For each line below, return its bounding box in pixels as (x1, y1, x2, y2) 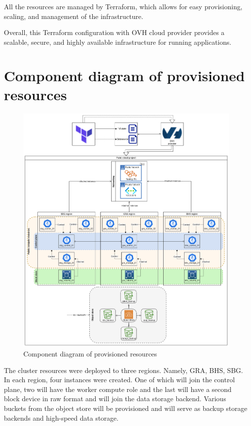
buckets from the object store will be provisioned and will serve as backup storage (4, 403, 248, 413)
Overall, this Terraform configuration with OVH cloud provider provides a (4, 27, 225, 37)
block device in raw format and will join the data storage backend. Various (4, 393, 226, 404)
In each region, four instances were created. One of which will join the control (4, 374, 235, 385)
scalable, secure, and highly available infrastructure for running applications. (4, 36, 232, 47)
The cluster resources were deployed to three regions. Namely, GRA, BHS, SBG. (4, 365, 243, 375)
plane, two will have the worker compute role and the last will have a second (4, 384, 232, 394)
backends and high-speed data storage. (4, 412, 118, 423)
